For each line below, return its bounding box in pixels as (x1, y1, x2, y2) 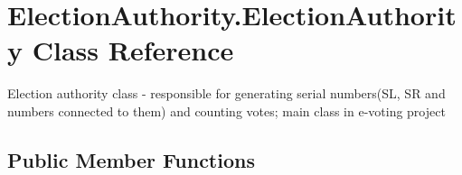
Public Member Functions (7, 145, 255, 173)
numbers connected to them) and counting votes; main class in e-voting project (7, 101, 446, 120)
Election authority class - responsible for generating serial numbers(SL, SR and (7, 84, 446, 103)
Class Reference (32, 32, 234, 69)
